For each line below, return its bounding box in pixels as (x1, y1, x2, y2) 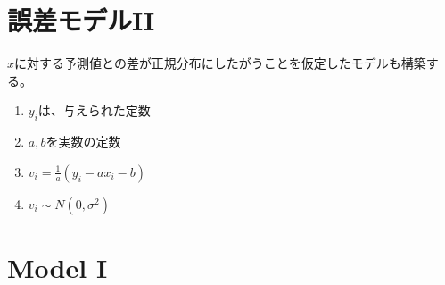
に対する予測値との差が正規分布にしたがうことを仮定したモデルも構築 (14, 54, 426, 72)
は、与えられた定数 (37, 101, 151, 120)
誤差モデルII (7, 2, 155, 38)
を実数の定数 (45, 132, 121, 151)
